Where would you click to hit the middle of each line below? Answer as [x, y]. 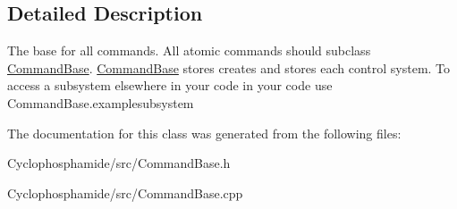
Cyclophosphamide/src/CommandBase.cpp [125, 192]
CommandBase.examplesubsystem [101, 102]
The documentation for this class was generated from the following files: [204, 133]
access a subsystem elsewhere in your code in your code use [170, 85]
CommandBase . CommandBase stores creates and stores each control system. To [229, 67]
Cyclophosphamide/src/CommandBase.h [119, 163]
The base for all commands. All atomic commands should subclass [189, 50]
